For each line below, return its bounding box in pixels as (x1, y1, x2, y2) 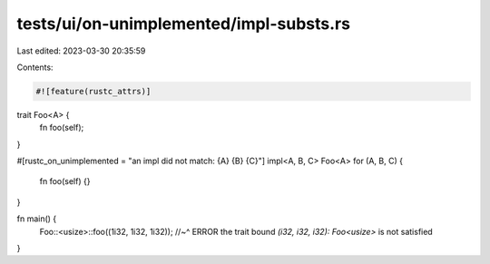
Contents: (16, 62, 54, 73)
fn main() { (16, 213, 57, 224)
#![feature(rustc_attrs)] (35, 86, 152, 96)
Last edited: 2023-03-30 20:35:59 (16, 45, 146, 56)
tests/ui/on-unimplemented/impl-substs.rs (16, 14, 351, 34)
